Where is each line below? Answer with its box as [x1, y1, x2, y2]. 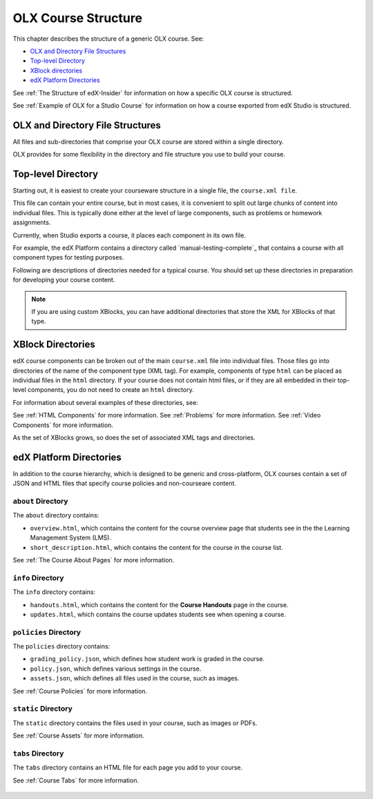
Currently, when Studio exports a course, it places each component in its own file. [12, 231, 247, 239]
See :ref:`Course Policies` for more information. [12, 687, 148, 695]
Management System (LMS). [30, 533, 112, 542]
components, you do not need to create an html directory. [28, 386, 194, 394]
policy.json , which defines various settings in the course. [30, 664, 202, 673]
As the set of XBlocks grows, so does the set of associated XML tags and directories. [12, 433, 256, 442]
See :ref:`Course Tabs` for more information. [12, 776, 140, 785]
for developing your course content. [12, 276, 115, 284]
